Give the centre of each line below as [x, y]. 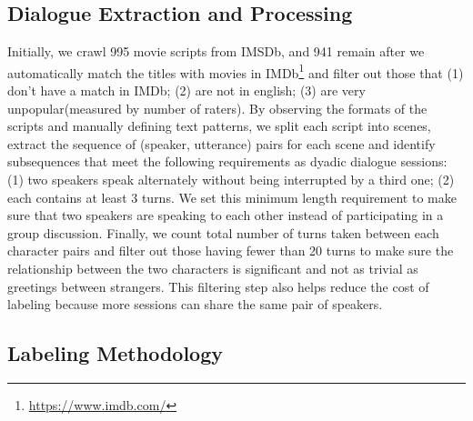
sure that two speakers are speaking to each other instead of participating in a [226, 215]
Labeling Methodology [116, 353]
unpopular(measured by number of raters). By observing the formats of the [217, 108]
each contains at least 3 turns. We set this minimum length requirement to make [232, 197]
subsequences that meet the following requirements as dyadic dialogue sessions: [227, 161]
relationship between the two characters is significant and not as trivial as [213, 268]
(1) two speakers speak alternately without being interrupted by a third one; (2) [231, 180]
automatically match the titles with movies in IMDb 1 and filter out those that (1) [236, 71]
